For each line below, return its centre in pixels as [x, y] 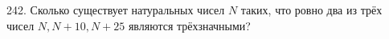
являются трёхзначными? [189, 25]
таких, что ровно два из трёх [311, 10]
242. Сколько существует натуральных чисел [116, 10]
